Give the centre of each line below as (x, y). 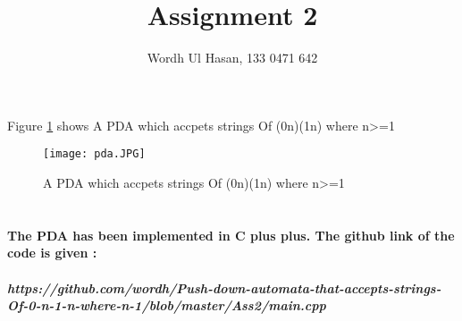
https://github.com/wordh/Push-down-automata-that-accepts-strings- (224, 287)
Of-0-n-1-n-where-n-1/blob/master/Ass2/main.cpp (167, 305)
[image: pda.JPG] (94, 154)
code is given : (52, 253)
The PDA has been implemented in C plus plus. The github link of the (231, 235)
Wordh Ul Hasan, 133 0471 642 (232, 58)
